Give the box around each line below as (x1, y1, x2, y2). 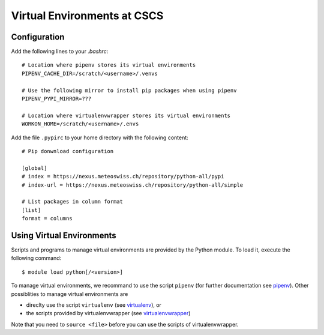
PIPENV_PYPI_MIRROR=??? (22, 95, 92, 102)
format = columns (22, 215, 73, 222)
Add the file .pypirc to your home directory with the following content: (11, 134, 188, 141)
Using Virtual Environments (11, 230, 116, 240)
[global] (22, 164, 47, 171)
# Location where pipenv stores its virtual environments (22, 62, 196, 68)
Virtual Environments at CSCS (11, 9, 164, 22)
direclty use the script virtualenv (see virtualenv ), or (26, 301, 162, 309)
